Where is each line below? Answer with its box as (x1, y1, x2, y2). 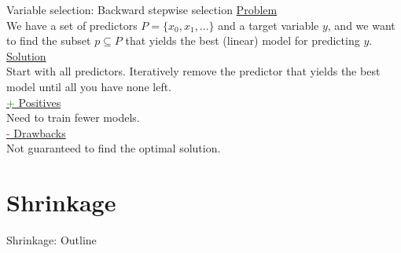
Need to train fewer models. (6, 109, 140, 126)
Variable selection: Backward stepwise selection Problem (6, 2, 278, 17)
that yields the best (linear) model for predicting (125, 32, 360, 49)
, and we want (327, 16, 395, 33)
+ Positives (6, 93, 61, 110)
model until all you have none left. (6, 78, 172, 94)
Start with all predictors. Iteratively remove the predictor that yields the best (6, 63, 381, 79)
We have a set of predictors (6, 16, 138, 33)
